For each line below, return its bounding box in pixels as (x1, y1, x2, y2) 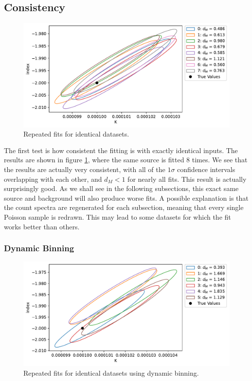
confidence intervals (177, 164, 235, 174)
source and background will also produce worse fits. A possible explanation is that (4, 192, 249, 203)
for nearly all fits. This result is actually (127, 173, 247, 184)
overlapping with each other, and (4, 173, 102, 184)
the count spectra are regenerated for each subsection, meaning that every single (4, 202, 244, 212)
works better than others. (4, 221, 80, 231)
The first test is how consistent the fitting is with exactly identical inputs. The (4, 145, 238, 155)
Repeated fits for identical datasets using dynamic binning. (23, 367, 199, 378)
